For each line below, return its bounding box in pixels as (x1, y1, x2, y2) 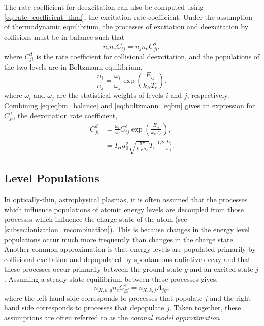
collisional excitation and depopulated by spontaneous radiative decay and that (4, 253, 251, 264)
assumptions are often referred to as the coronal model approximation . (4, 312, 224, 322)
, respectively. (187, 89, 229, 100)
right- (236, 292, 253, 303)
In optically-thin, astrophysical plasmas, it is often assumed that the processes (4, 194, 248, 205)
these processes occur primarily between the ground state (4, 264, 182, 274)
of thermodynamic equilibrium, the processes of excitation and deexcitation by (4, 21, 249, 32)
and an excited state (190, 264, 253, 274)
